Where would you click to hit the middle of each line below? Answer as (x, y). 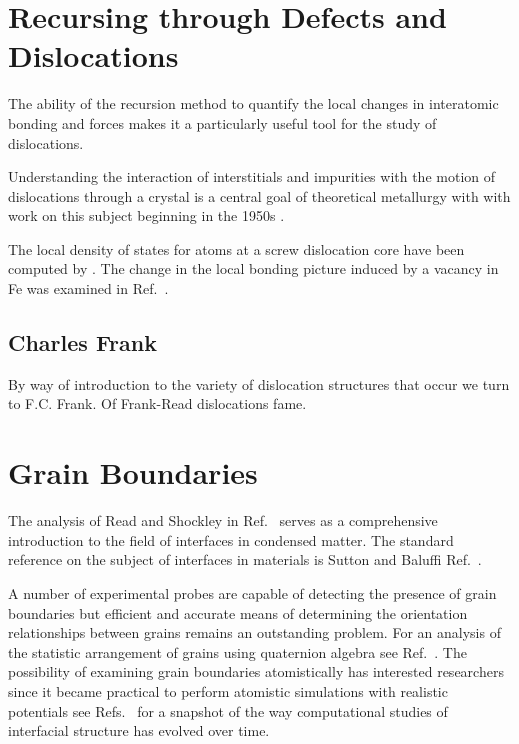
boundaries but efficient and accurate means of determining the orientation (238, 612)
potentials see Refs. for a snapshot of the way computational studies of (228, 710)
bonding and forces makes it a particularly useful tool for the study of (222, 122)
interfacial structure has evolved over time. (139, 730)
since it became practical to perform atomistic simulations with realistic (228, 690)
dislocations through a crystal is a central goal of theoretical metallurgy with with (259, 195)
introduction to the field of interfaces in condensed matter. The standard (231, 539)
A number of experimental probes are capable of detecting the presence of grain (252, 592)
